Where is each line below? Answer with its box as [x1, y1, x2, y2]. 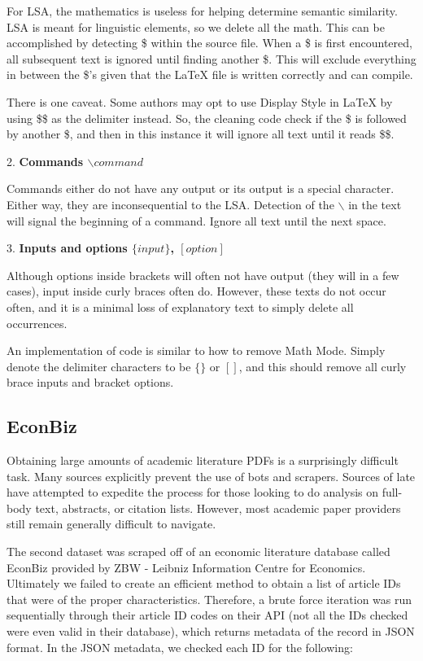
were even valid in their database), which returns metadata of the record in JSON [7, 623, 415, 640]
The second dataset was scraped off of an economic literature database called [7, 543, 390, 560]
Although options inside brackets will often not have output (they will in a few [7, 266, 399, 283]
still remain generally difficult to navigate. [7, 515, 216, 532]
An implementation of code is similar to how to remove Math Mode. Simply [7, 342, 386, 359]
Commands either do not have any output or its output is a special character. [7, 180, 395, 197]
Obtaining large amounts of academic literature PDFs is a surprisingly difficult [7, 452, 399, 469]
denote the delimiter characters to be [7, 357, 191, 374]
